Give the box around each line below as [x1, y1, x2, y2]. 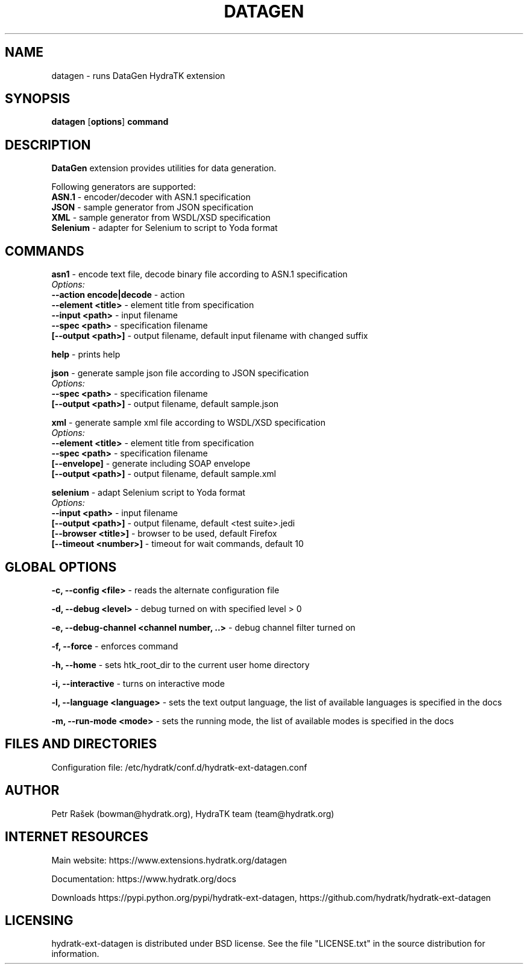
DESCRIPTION [5, 137, 91, 153]
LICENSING [5, 912, 74, 928]
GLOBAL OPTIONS [5, 559, 117, 575]
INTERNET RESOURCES [5, 829, 148, 845]
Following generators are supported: [51, 181, 196, 192]
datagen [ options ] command [51, 116, 169, 127]
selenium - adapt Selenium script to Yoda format [51, 487, 245, 498]
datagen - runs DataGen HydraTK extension [51, 70, 225, 81]
